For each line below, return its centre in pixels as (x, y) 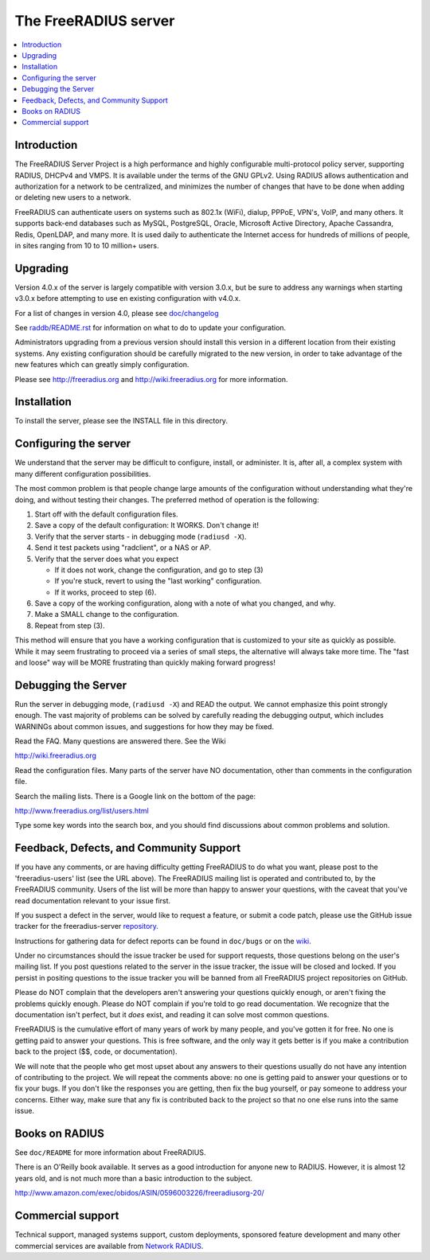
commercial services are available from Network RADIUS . (109, 1246)
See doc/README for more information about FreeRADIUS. (110, 1153)
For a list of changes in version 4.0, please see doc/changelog (117, 313)
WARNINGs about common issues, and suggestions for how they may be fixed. (145, 726)
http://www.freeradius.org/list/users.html (82, 811)
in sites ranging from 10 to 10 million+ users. (87, 245)
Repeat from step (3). (70, 626)
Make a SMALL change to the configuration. (107, 614)
